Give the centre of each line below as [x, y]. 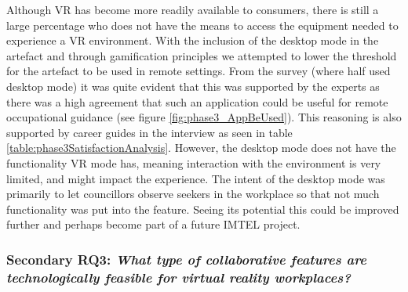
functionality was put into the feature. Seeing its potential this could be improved [203, 209]
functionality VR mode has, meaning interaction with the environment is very [194, 162]
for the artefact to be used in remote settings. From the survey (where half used [199, 71]
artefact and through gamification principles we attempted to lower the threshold [202, 55]
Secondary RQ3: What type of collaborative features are [187, 259]
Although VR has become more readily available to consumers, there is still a [193, 9]
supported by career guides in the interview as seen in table [149, 132]
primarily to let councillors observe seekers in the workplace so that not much [193, 194]
